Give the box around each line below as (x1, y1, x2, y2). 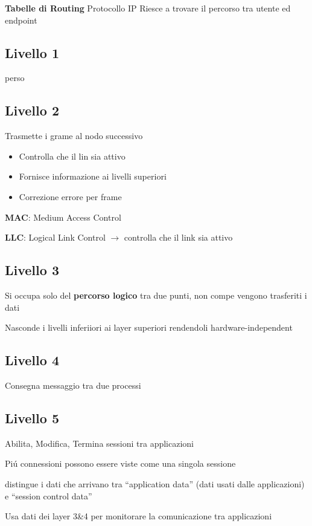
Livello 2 (5, 101, 59, 120)
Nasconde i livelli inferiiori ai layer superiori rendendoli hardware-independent (5, 321, 293, 334)
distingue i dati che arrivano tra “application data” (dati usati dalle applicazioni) (5, 477, 305, 490)
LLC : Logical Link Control (5, 231, 106, 244)
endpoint (5, 13, 37, 26)
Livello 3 (5, 261, 59, 279)
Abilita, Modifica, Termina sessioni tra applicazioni (5, 437, 194, 449)
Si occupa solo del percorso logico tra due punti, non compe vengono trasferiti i (5, 288, 307, 301)
